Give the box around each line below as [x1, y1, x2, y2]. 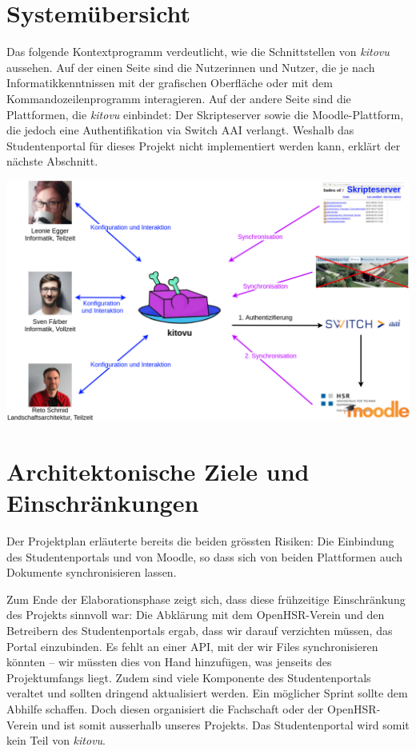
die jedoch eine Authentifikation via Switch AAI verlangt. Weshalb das [6, 122, 354, 138]
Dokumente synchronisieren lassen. [6, 564, 177, 581]
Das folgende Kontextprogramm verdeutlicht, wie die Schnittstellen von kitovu [6, 43, 390, 60]
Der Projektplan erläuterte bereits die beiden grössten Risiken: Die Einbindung [6, 533, 394, 549]
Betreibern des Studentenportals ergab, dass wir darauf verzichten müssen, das [6, 621, 393, 638]
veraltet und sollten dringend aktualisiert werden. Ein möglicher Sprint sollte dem [6, 685, 408, 701]
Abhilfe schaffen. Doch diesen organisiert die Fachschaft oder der [6, 700, 324, 717]
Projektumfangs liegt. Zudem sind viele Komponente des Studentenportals [6, 669, 371, 685]
